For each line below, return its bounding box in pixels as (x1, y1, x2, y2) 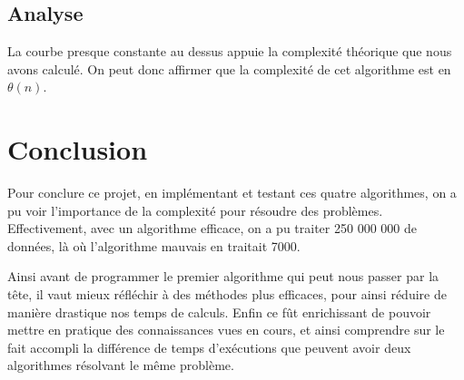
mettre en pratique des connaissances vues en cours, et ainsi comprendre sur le (7, 320, 445, 339)
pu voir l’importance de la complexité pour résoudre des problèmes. (7, 200, 383, 219)
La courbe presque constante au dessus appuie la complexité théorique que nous (7, 42, 452, 61)
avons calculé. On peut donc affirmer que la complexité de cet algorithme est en (7, 59, 451, 78)
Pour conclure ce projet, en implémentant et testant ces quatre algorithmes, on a (7, 183, 457, 202)
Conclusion (7, 131, 148, 168)
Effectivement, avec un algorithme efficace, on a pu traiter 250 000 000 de (7, 219, 417, 238)
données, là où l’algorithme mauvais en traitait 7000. (7, 236, 301, 255)
